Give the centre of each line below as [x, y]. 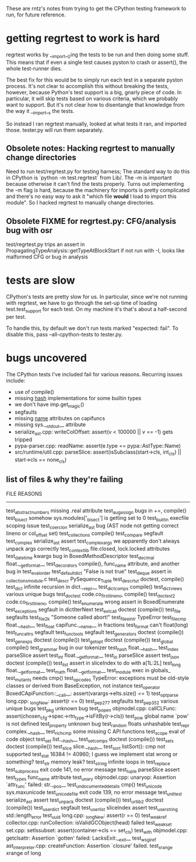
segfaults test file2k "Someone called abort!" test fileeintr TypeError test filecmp [96, 618]
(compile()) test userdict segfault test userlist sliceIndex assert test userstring [92, 808]
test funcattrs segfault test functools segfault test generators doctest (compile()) [95, 633]
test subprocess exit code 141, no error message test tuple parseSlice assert [93, 770]
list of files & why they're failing [65, 480]
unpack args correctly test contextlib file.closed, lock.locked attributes [88, 549]
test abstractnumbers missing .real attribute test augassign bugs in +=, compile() [96, 511]
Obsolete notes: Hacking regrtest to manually [90, 148]
